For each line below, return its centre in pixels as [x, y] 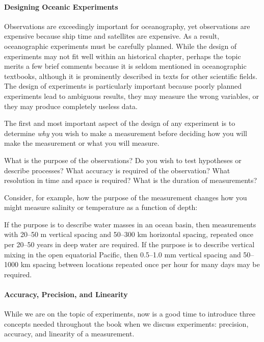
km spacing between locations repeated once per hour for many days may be [140, 264]
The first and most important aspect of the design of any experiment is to [120, 123]
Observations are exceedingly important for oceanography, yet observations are [127, 26]
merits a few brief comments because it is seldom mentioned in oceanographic [125, 66]
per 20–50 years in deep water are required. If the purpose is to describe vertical [129, 244]
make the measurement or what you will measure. [82, 143]
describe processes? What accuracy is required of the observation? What [117, 170]
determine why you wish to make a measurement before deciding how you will [126, 133]
